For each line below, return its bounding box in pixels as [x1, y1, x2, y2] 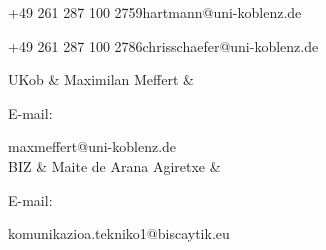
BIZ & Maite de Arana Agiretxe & [8, 155, 221, 176]
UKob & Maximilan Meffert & [8, 69, 194, 90]
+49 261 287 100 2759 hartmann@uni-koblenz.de [8, 2, 302, 22]
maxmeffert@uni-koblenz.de [8, 136, 177, 157]
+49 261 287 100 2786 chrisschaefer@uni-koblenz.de [8, 35, 319, 56]
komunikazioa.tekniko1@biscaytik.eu [8, 223, 230, 244]
